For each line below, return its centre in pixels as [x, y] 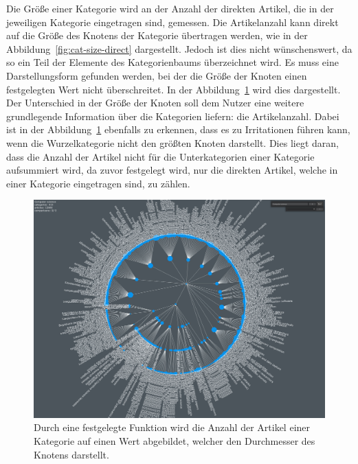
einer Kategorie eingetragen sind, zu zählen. [98, 183]
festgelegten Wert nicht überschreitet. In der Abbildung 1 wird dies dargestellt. [174, 89]
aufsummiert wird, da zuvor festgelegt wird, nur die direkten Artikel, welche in [172, 170]
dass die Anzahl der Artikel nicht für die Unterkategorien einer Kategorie [160, 156]
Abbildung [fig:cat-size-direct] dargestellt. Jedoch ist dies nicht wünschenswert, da [179, 48]
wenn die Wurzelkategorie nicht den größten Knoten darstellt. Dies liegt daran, [172, 142]
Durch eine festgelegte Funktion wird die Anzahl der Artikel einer [172, 427]
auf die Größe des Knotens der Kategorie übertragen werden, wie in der [157, 35]
